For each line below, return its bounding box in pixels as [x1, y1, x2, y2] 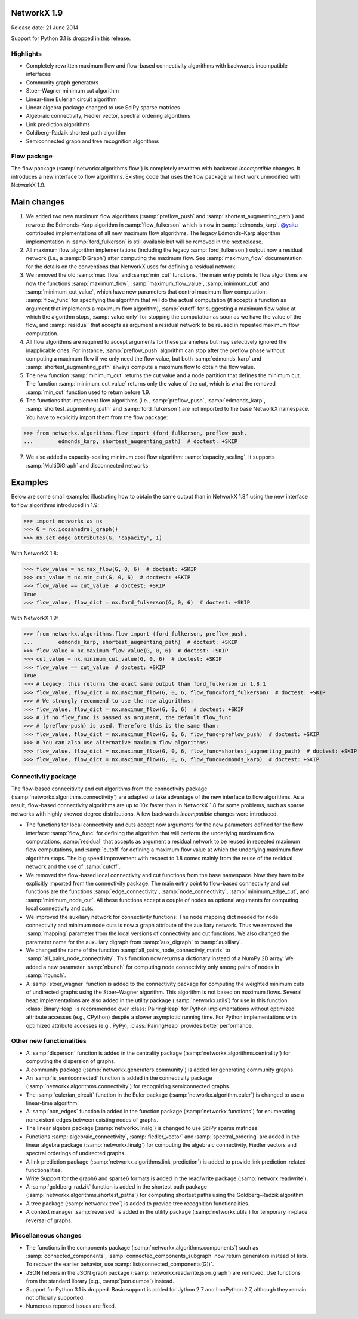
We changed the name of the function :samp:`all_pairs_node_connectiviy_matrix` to [26, 946, 230, 954]
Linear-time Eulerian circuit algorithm [26, 96, 118, 103]
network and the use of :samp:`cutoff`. [26, 863, 121, 870]
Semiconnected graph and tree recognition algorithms [26, 138, 159, 145]
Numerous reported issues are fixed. [26, 1302, 116, 1309]
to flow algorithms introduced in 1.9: [11, 501, 100, 508]
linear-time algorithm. [26, 1100, 79, 1107]
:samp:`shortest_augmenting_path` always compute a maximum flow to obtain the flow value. [26, 364, 256, 371]
